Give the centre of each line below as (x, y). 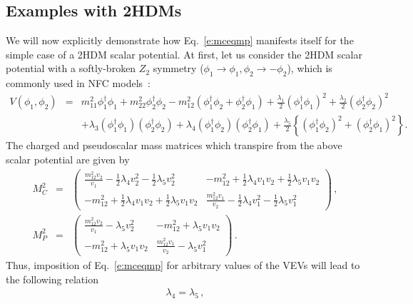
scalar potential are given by (68, 159)
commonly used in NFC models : (78, 83)
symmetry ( (178, 68)
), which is (310, 68)
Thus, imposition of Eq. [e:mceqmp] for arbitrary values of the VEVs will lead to (183, 265)
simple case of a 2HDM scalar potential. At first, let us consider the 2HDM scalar (184, 54)
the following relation (52, 279)
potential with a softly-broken (71, 68)
